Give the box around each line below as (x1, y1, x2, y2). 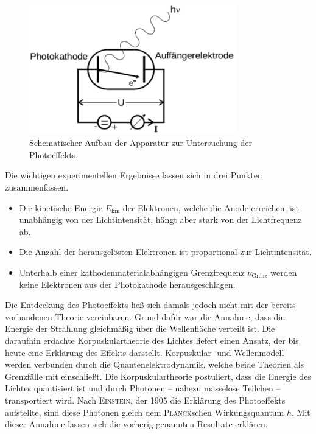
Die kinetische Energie (19, 201, 103, 214)
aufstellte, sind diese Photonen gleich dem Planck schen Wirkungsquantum (5, 405, 284, 418)
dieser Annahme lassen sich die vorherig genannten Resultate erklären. (5, 418, 268, 430)
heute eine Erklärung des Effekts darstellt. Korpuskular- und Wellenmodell (5, 346, 284, 359)
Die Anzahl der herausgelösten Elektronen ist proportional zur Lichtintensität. (19, 245, 312, 258)
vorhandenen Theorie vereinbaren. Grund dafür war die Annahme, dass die (5, 310, 285, 323)
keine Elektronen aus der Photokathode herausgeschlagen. (19, 278, 236, 290)
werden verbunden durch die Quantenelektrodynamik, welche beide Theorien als (5, 358, 304, 371)
